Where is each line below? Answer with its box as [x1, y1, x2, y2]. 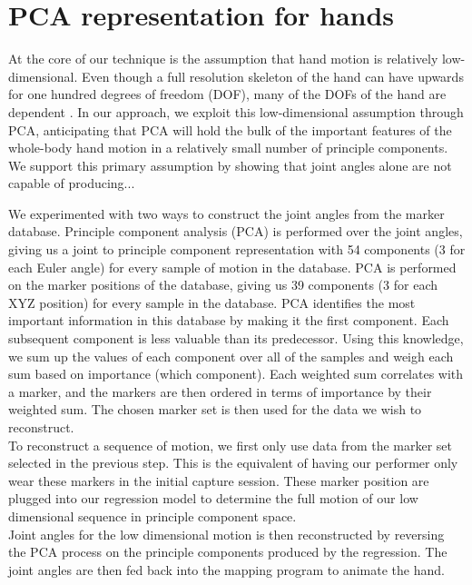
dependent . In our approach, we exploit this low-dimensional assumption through [8, 102, 464, 121]
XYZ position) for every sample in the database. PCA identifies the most [8, 292, 416, 312]
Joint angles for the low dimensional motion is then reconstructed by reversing [8, 524, 445, 543]
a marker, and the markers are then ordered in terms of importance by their [8, 382, 432, 401]
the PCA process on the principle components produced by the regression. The [8, 542, 447, 561]
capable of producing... [8, 174, 135, 193]
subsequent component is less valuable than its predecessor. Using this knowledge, [8, 329, 464, 348]
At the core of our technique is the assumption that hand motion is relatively [8, 49, 438, 68]
